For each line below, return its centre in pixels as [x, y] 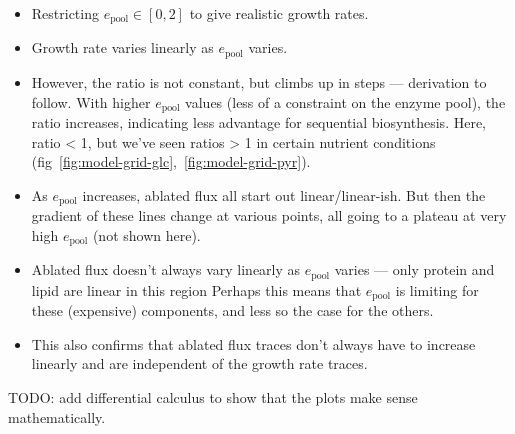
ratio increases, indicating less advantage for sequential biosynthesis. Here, [258, 121]
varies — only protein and [414, 269]
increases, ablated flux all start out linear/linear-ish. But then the [284, 194]
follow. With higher [91, 101]
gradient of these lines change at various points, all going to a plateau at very [269, 215]
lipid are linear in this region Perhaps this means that [196, 289]
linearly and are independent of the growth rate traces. [199, 363]
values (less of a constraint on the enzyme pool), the [345, 101]
